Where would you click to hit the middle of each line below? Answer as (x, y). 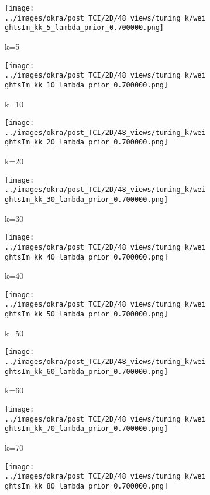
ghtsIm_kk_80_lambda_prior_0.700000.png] (87, 486)
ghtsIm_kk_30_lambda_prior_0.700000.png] (87, 200)
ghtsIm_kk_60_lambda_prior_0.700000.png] (87, 371)
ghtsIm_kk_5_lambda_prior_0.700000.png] (85, 28)
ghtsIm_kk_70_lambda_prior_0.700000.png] (87, 429)
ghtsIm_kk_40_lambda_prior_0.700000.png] (87, 257)
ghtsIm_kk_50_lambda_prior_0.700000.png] (87, 314)
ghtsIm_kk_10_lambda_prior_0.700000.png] (87, 85)
